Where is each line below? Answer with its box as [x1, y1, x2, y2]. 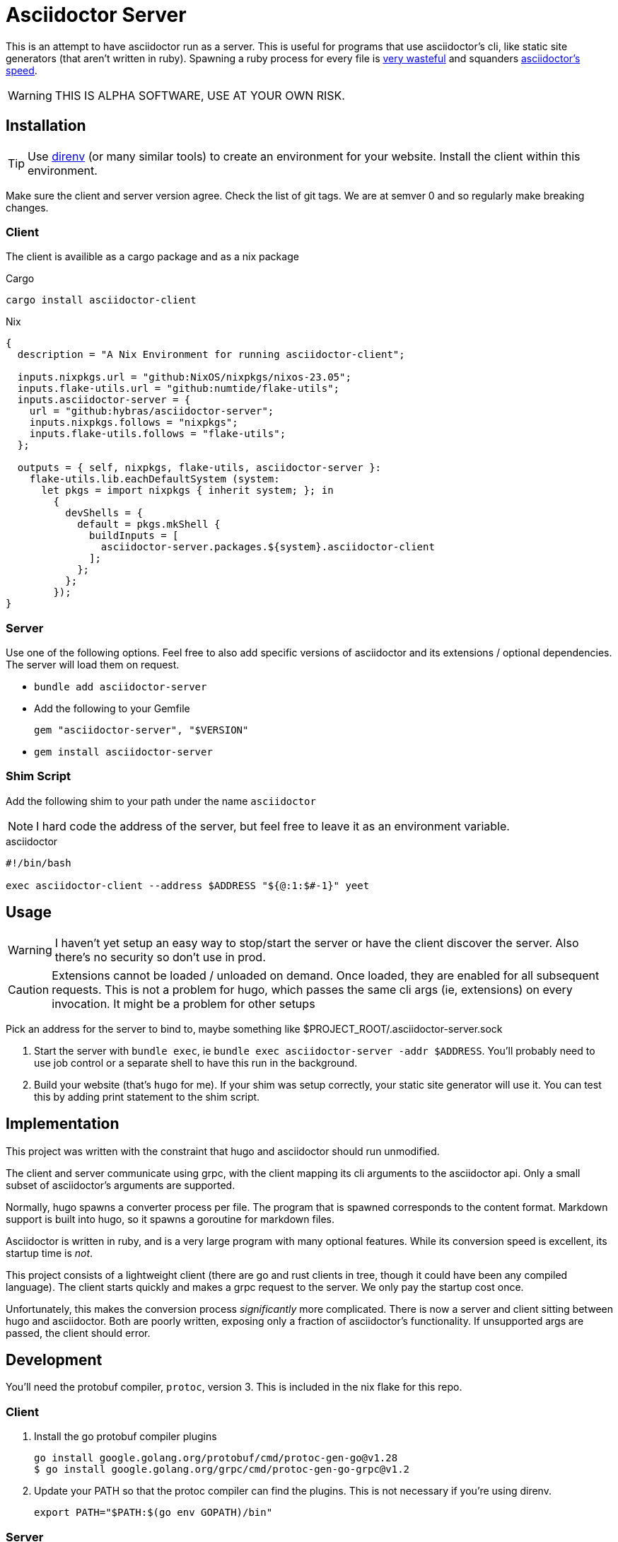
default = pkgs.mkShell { [77, 518, 221, 531]
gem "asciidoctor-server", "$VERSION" [34, 724, 249, 736]
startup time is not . [6, 1246, 93, 1259]
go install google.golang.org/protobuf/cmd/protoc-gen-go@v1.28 [34, 1452, 398, 1464]
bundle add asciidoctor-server [34, 681, 207, 693]
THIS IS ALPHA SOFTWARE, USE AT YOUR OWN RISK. [54, 88, 345, 103]
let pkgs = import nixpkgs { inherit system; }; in [41, 485, 334, 497]
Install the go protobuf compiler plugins [34, 1430, 217, 1443]
